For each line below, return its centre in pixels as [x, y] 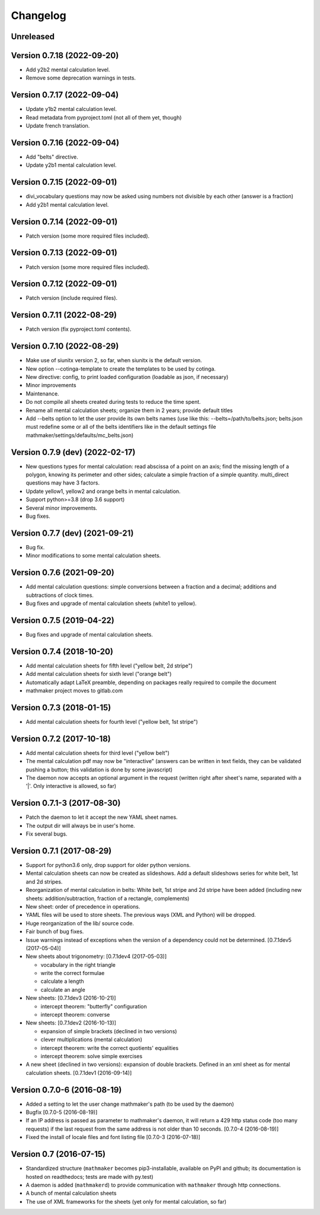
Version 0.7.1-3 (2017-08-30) [66, 803]
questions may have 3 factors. [63, 483]
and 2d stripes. [44, 881]
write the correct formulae [73, 973]
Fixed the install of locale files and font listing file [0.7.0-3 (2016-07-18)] [113, 1137]
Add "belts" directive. [52, 157]
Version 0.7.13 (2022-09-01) [64, 253]
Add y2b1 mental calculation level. [67, 204]
